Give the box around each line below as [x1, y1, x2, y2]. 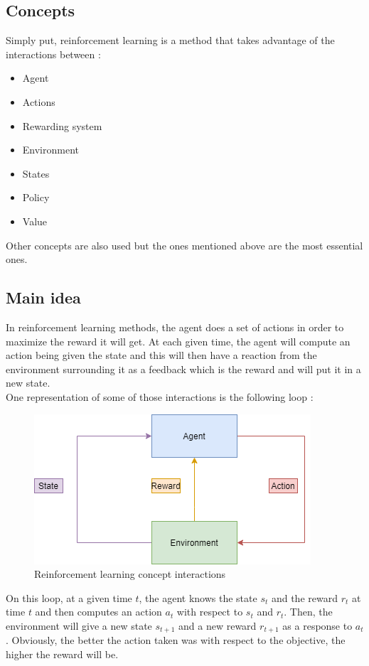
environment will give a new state [6, 618, 152, 633]
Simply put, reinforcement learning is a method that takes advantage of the [6, 33, 335, 48]
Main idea [6, 286, 81, 308]
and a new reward [178, 618, 257, 633]
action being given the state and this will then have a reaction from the [6, 348, 317, 362]
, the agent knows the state [139, 590, 257, 605]
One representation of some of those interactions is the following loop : [6, 389, 314, 404]
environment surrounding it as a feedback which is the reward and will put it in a [6, 361, 361, 376]
